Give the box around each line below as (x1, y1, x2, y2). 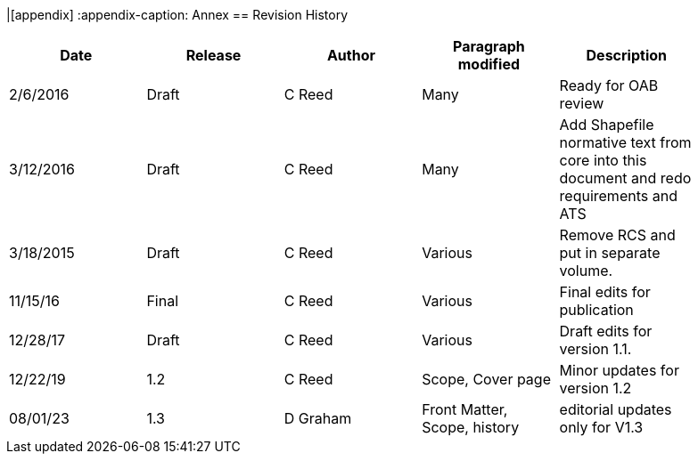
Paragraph (452, 37, 525, 55)
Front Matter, (422, 400, 508, 418)
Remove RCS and (559, 226, 676, 244)
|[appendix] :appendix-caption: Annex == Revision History (6, 7, 349, 22)
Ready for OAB (559, 77, 659, 94)
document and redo (559, 169, 692, 187)
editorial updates (559, 400, 672, 418)
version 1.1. (559, 340, 632, 358)
